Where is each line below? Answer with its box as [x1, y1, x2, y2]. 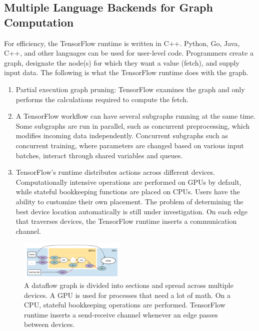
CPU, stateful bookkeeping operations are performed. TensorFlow [24, 299, 225, 310]
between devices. [24, 319, 75, 329]
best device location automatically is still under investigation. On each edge [15, 206, 247, 216]
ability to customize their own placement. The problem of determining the [15, 196, 243, 206]
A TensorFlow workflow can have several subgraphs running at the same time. [15, 111, 255, 121]
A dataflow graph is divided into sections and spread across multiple [24, 280, 233, 290]
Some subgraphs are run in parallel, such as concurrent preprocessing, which [15, 120, 250, 131]
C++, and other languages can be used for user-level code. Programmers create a [4, 48, 253, 58]
